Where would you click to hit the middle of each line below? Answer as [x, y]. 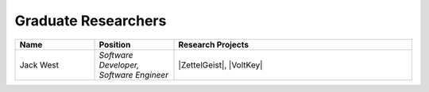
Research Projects [214, 44]
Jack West [39, 65]
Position [115, 44]
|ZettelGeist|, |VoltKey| [220, 65]
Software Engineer [134, 75]
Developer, [119, 65]
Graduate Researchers [91, 21]
